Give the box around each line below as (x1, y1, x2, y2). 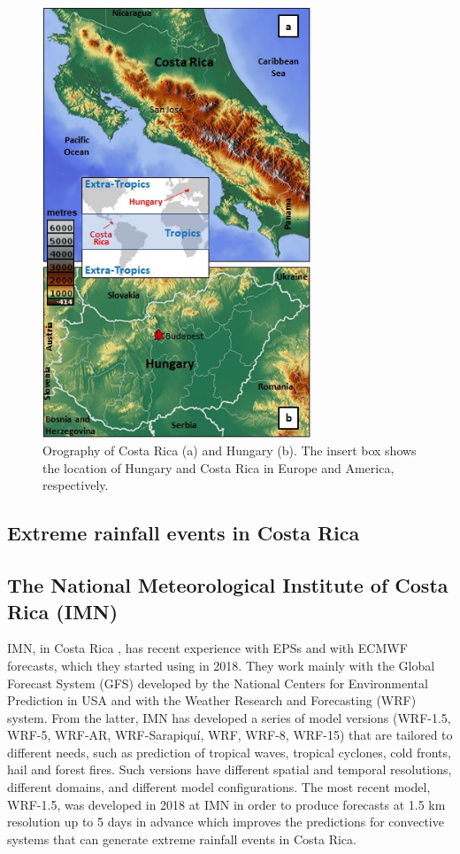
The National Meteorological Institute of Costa (7, 571, 448, 599)
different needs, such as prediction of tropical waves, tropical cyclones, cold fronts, (7, 742, 451, 761)
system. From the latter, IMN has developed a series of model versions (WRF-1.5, (7, 708, 451, 726)
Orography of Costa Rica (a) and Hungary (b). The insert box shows (42, 441, 417, 460)
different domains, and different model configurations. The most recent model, (7, 778, 431, 796)
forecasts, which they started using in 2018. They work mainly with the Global (7, 656, 435, 674)
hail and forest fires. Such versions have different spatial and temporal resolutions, (7, 760, 452, 779)
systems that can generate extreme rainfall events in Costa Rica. (7, 829, 356, 848)
